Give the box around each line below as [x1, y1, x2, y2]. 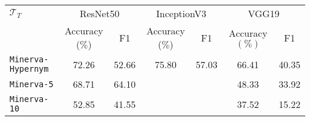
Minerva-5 [10, 79, 54, 89]
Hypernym [10, 64, 49, 74]
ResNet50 [79, 7, 120, 20]
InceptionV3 [156, 7, 207, 20]
